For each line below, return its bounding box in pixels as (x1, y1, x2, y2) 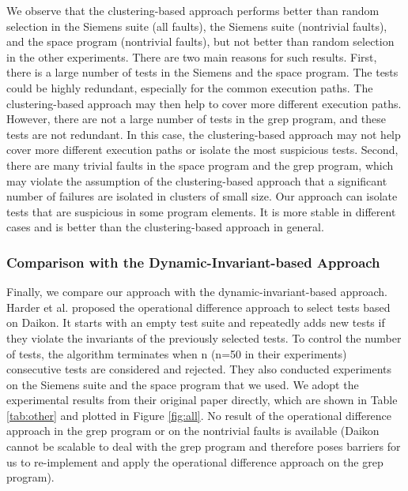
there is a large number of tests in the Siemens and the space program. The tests (6, 64, 399, 81)
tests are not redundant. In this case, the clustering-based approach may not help (6, 126, 401, 142)
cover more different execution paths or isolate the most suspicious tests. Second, (6, 141, 399, 158)
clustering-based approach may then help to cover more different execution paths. (6, 95, 402, 111)
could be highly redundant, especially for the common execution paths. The (6, 79, 373, 96)
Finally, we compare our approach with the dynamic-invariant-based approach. (6, 283, 387, 300)
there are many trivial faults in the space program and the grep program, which (6, 156, 394, 173)
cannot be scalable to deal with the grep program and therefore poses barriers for (6, 438, 401, 455)
